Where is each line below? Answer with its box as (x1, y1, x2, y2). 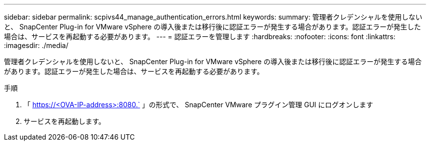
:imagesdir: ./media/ (4, 41, 69, 49)
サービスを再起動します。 (24, 117, 106, 125)
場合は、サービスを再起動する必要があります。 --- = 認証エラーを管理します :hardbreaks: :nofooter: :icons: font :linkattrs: (4, 32, 396, 41)
